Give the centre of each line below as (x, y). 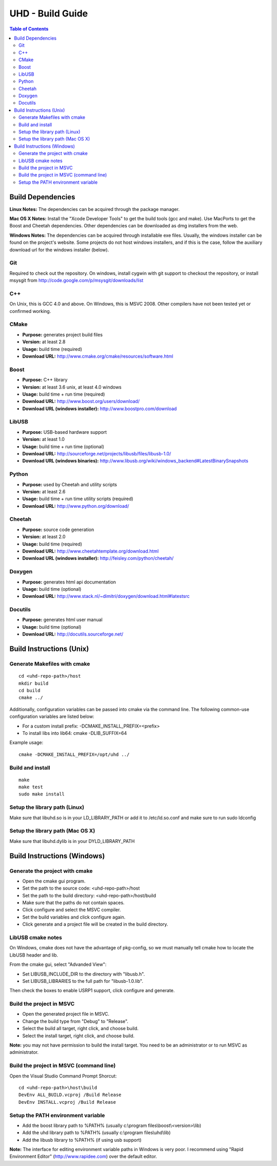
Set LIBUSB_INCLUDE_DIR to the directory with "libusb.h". (84, 974)
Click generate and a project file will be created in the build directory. (95, 924)
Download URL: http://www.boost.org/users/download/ (81, 401)
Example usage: (26, 743)
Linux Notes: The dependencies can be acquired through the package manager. (94, 209)
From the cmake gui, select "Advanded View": (58, 964)
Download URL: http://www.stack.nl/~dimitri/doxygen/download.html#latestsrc (106, 596)
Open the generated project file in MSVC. (66, 1014)
